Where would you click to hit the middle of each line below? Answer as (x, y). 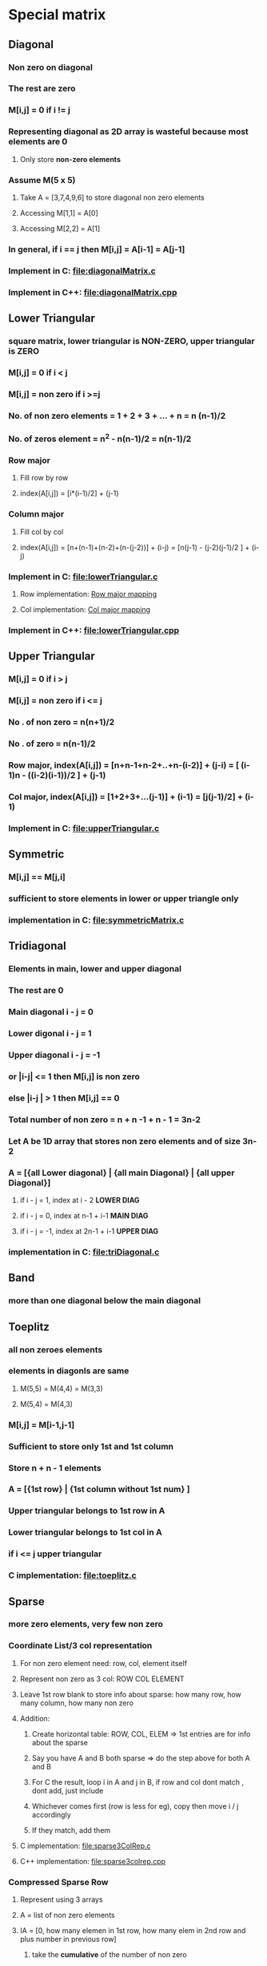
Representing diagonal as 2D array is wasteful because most (129, 132)
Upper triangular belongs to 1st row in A (87, 1511)
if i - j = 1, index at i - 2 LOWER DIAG (80, 1200)
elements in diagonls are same (69, 1371)
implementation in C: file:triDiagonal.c (84, 1251)
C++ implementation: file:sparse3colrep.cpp (93, 1861)
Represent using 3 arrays (61, 1899)
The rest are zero (42, 88)
